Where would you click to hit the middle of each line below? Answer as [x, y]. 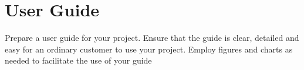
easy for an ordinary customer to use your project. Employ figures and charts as [149, 49]
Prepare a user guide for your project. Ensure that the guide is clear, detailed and [152, 38]
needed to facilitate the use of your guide [78, 60]
